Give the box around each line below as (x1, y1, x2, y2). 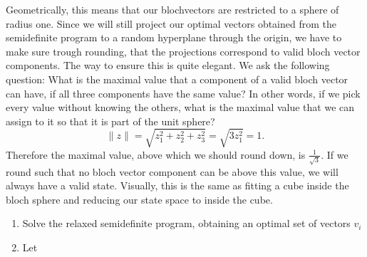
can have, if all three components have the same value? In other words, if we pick (6, 85, 361, 100)
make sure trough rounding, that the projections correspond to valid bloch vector (6, 43, 361, 58)
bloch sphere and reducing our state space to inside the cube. (6, 192, 273, 206)
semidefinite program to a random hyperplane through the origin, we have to (6, 30, 342, 45)
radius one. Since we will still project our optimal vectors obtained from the (6, 16, 336, 31)
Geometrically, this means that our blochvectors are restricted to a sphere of (6, 2, 339, 16)
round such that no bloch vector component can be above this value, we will (6, 164, 338, 179)
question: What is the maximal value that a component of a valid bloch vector (6, 71, 348, 86)
